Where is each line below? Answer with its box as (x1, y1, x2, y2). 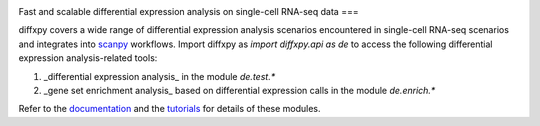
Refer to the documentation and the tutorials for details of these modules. (18, 103, 321, 115)
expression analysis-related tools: (18, 52, 158, 64)
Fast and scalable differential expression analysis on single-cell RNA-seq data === (18, 6, 359, 17)
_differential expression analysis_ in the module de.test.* (43, 70, 276, 82)
